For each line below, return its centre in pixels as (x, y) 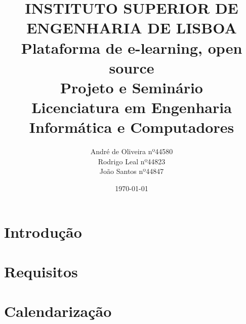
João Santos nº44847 (132, 171)
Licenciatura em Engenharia (132, 107)
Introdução (43, 231)
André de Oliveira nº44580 (132, 151)
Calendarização (58, 311)
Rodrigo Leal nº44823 (132, 161)
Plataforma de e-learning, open (132, 47)
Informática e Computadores (132, 127)
